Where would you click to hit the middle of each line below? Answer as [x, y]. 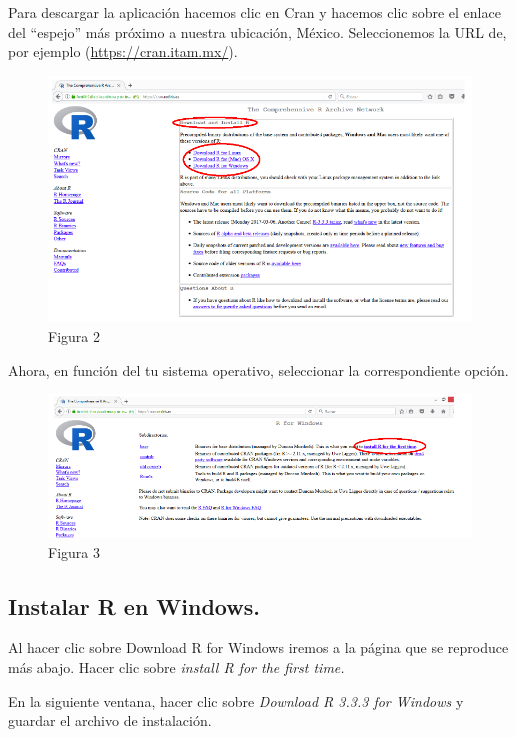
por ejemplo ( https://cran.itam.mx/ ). [123, 51]
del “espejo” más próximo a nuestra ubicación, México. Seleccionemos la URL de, [257, 31]
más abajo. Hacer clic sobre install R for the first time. [176, 667]
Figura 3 [74, 551]
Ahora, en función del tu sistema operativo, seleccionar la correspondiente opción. [258, 369]
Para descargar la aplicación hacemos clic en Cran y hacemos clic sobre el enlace [254, 12]
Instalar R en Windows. [134, 605]
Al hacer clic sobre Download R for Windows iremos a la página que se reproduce [258, 647]
